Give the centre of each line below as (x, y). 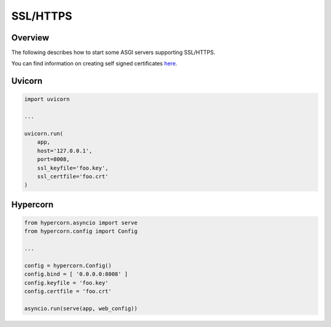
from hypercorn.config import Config (81, 231)
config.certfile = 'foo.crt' (68, 291)
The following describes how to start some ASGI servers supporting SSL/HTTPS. (113, 53)
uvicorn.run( (44, 134)
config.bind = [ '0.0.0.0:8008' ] (76, 274)
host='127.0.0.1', (65, 151)
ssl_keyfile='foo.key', (73, 168)
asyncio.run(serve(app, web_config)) (81, 308)
